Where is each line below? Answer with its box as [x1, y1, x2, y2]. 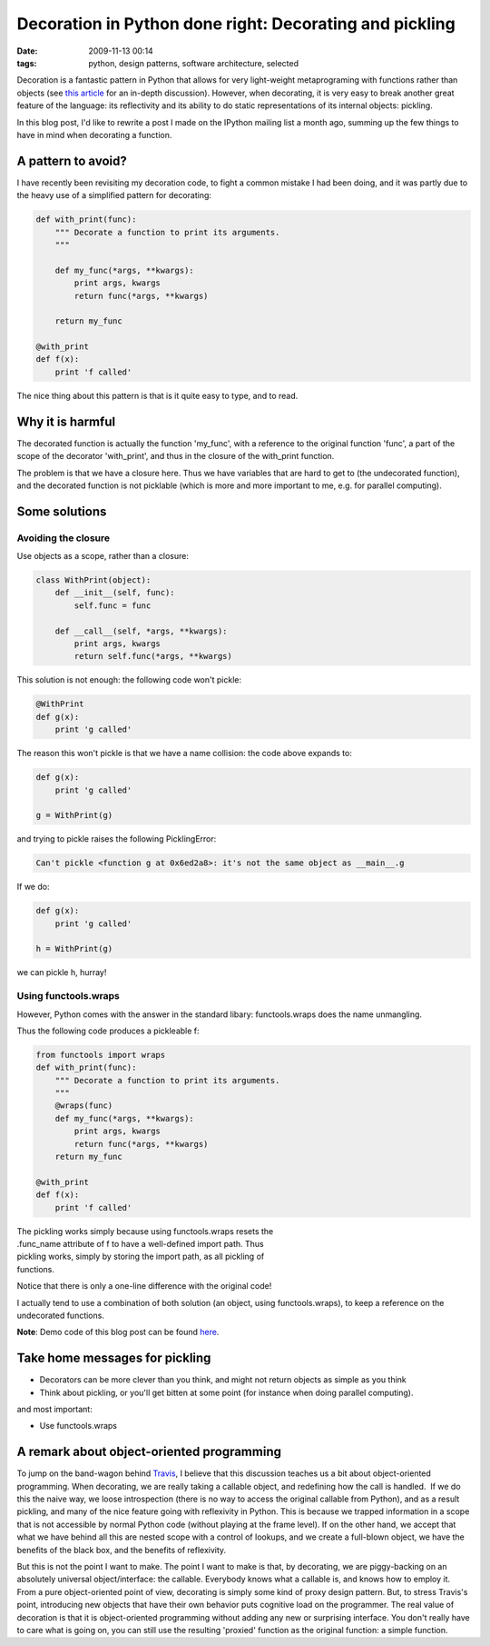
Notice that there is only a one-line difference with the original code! [16, 1281, 272, 1292]
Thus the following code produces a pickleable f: [16, 1025, 200, 1036]
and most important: [16, 1404, 93, 1414]
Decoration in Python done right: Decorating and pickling [16, 14, 456, 34]
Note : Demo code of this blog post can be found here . [16, 1327, 220, 1338]
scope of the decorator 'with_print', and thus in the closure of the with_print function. [16, 451, 335, 462]
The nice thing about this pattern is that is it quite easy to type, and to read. [16, 390, 299, 401]
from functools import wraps [35, 1050, 166, 1060]
